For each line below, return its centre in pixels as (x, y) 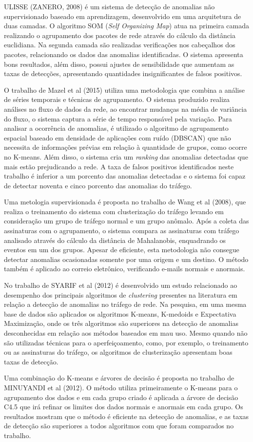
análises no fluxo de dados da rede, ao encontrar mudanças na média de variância (126, 109)
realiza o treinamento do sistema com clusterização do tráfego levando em (114, 211)
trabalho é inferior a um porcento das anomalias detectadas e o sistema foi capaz (125, 176)
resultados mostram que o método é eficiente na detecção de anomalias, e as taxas (126, 416)
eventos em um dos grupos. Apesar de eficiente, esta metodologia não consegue (122, 250)
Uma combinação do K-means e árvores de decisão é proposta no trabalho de (119, 378)
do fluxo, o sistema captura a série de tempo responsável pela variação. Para (118, 118)
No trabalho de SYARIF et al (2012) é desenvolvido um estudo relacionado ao (121, 285)
